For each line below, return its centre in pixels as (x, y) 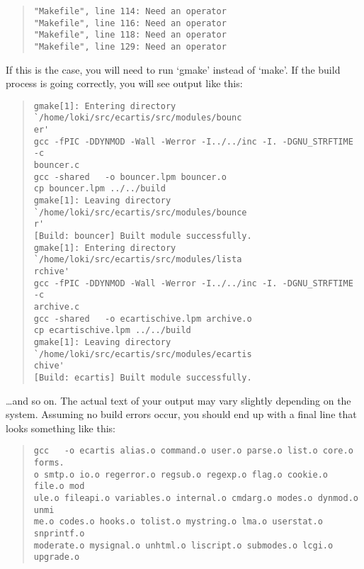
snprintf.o (59, 533)
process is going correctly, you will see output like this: (124, 83)
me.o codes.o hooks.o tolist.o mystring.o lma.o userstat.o (178, 522)
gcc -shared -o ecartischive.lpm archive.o (143, 319)
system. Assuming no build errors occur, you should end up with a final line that (181, 414)
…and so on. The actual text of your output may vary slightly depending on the (178, 400)
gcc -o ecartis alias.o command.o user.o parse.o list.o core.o (193, 451)
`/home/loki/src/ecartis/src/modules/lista (138, 260)
